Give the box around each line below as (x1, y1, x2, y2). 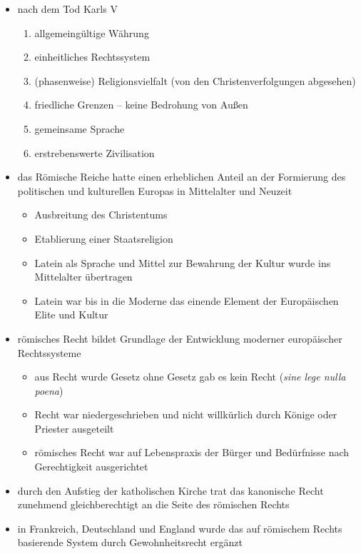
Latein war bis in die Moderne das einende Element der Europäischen (34, 293, 339, 308)
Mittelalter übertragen (34, 269, 133, 284)
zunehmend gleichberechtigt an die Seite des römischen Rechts (17, 497, 290, 512)
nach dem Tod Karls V (17, 1, 118, 16)
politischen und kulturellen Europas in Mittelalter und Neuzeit (17, 183, 293, 198)
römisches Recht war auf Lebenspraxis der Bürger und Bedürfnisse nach (34, 445, 350, 460)
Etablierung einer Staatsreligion (34, 231, 173, 246)
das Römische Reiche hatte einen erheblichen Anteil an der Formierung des (17, 169, 346, 184)
